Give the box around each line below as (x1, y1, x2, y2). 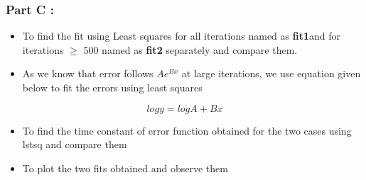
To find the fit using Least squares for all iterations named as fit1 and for (22, 28, 341, 43)
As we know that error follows (22, 66, 154, 81)
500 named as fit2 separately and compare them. (83, 42, 298, 57)
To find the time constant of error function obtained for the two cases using (22, 123, 352, 137)
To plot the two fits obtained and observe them (22, 160, 228, 175)
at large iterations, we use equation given (181, 66, 361, 81)
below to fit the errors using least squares (22, 80, 203, 94)
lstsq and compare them (22, 137, 127, 152)
